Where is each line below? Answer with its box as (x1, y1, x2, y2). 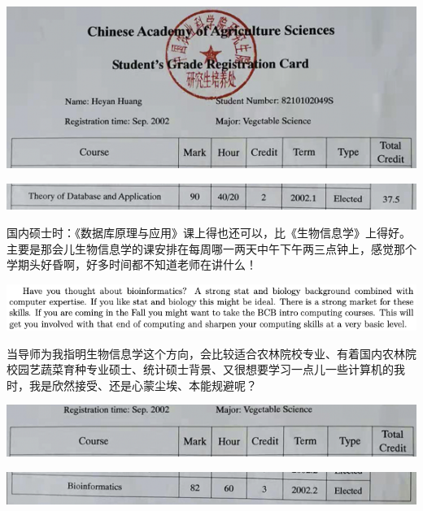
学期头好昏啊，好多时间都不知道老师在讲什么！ (7, 256, 257, 273)
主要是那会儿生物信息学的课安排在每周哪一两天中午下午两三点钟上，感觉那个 (7, 240, 416, 257)
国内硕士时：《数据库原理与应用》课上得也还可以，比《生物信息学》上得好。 (7, 223, 411, 240)
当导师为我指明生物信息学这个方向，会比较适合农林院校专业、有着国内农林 (7, 344, 405, 362)
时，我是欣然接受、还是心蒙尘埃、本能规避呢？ (7, 376, 257, 393)
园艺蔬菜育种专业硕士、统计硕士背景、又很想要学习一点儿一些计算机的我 (17, 361, 405, 378)
